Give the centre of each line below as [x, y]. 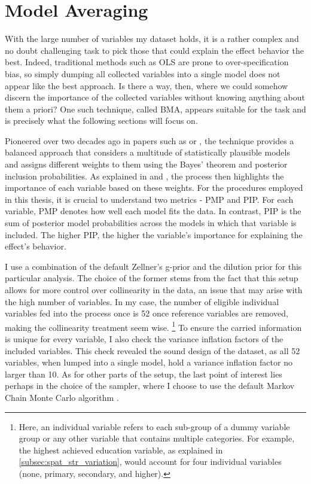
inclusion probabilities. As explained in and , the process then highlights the [144, 176]
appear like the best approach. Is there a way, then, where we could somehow [147, 85]
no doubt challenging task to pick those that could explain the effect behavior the [154, 50]
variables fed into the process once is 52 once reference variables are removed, [147, 313]
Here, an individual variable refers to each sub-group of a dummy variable [154, 426]
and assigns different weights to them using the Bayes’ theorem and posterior [146, 164]
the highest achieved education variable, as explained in [121, 450]
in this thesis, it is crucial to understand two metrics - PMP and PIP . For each [149, 199]
